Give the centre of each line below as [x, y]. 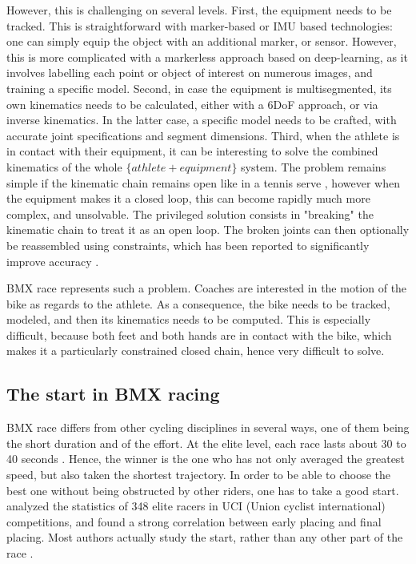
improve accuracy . [53, 261]
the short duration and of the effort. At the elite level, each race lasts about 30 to [206, 443]
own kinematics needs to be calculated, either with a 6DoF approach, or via [192, 104]
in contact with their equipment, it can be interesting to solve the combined [192, 151]
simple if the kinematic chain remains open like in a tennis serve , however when [203, 182]
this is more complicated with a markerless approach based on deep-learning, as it [207, 56]
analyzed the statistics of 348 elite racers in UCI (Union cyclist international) [196, 506]
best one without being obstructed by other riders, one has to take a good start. [203, 490]
